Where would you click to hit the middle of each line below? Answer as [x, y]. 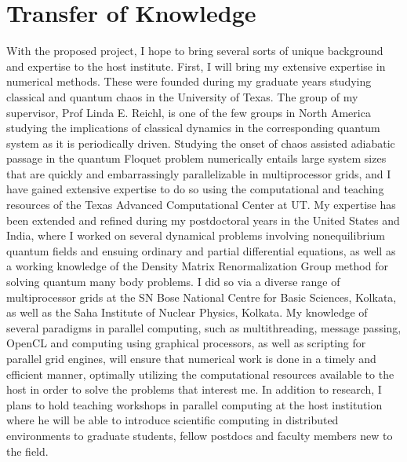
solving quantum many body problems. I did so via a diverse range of [173, 282]
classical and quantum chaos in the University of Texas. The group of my [182, 96]
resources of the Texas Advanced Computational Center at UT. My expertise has [201, 205]
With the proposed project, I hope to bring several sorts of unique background [195, 51]
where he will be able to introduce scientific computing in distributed [173, 420]
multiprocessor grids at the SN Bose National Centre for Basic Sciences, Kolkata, [202, 297]
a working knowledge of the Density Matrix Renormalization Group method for [197, 266]
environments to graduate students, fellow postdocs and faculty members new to [200, 435]
